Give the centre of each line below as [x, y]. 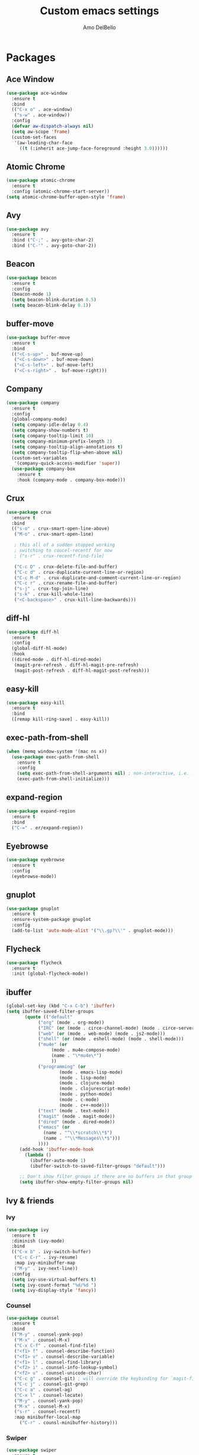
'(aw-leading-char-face [43, 143]
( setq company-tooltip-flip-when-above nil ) [67, 452]
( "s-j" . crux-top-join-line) [51, 589]
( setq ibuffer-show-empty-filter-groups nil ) [76, 1182]
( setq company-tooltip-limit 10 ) [53, 436]
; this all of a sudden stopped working [65, 545]
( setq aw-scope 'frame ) [41, 132]
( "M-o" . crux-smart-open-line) [54, 534]
